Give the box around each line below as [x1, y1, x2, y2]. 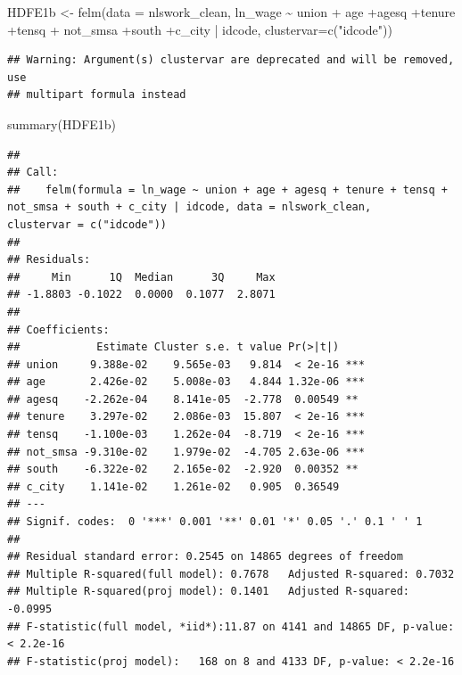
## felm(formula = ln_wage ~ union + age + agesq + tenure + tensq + [7, 183, 448, 196]
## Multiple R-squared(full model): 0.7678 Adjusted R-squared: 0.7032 [7, 567, 455, 580]
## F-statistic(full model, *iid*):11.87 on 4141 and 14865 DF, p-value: [7, 620, 455, 633]
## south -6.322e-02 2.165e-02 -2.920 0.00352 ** [7, 463, 359, 476]
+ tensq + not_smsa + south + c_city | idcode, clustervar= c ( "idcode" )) [7, 20, 392, 38]
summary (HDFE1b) [7, 114, 117, 133]
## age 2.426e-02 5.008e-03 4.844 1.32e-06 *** [7, 375, 365, 389]
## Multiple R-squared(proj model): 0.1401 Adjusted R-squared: [7, 585, 410, 598]
